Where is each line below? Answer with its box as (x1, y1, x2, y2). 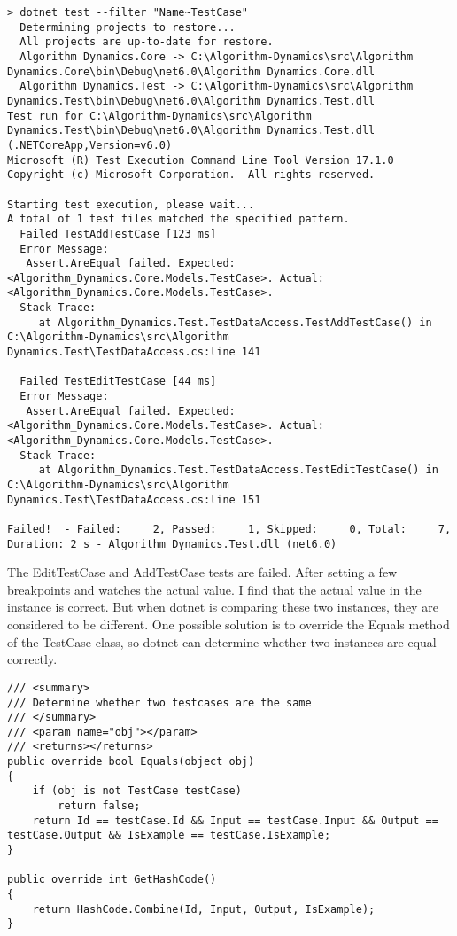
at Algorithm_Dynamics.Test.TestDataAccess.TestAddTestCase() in (38, 316, 432, 329)
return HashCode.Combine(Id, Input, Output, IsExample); (32, 902, 376, 916)
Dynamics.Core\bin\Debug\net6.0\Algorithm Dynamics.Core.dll (7, 65, 376, 78)
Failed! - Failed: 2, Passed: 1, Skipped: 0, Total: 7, (7, 522, 452, 535)
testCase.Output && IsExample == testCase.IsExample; (7, 829, 331, 842)
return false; (58, 799, 141, 813)
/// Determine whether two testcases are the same (7, 696, 312, 709)
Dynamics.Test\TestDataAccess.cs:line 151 (7, 493, 261, 506)
